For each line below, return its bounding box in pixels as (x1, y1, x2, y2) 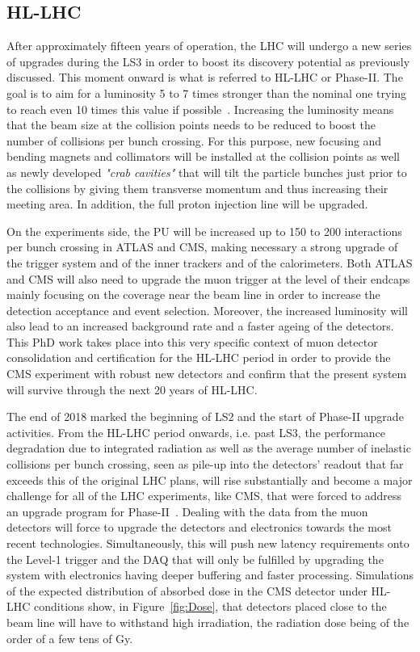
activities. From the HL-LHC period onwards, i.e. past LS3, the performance (6, 423, 386, 440)
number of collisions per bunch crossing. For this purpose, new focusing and (6, 132, 382, 149)
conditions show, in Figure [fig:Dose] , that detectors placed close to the (34, 598, 387, 615)
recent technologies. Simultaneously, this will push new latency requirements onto (6, 535, 409, 552)
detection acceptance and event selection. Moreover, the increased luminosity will (6, 301, 408, 318)
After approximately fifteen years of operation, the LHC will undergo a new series (6, 37, 412, 54)
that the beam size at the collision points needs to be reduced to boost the (6, 116, 376, 133)
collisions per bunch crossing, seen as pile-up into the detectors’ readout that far (6, 456, 404, 473)
